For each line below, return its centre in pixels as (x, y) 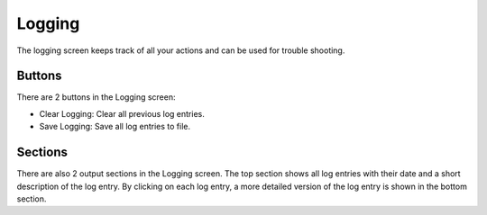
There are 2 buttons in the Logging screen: (96, 97)
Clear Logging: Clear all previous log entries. (122, 113)
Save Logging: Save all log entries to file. (115, 127)
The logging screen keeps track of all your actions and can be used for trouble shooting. (181, 50)
